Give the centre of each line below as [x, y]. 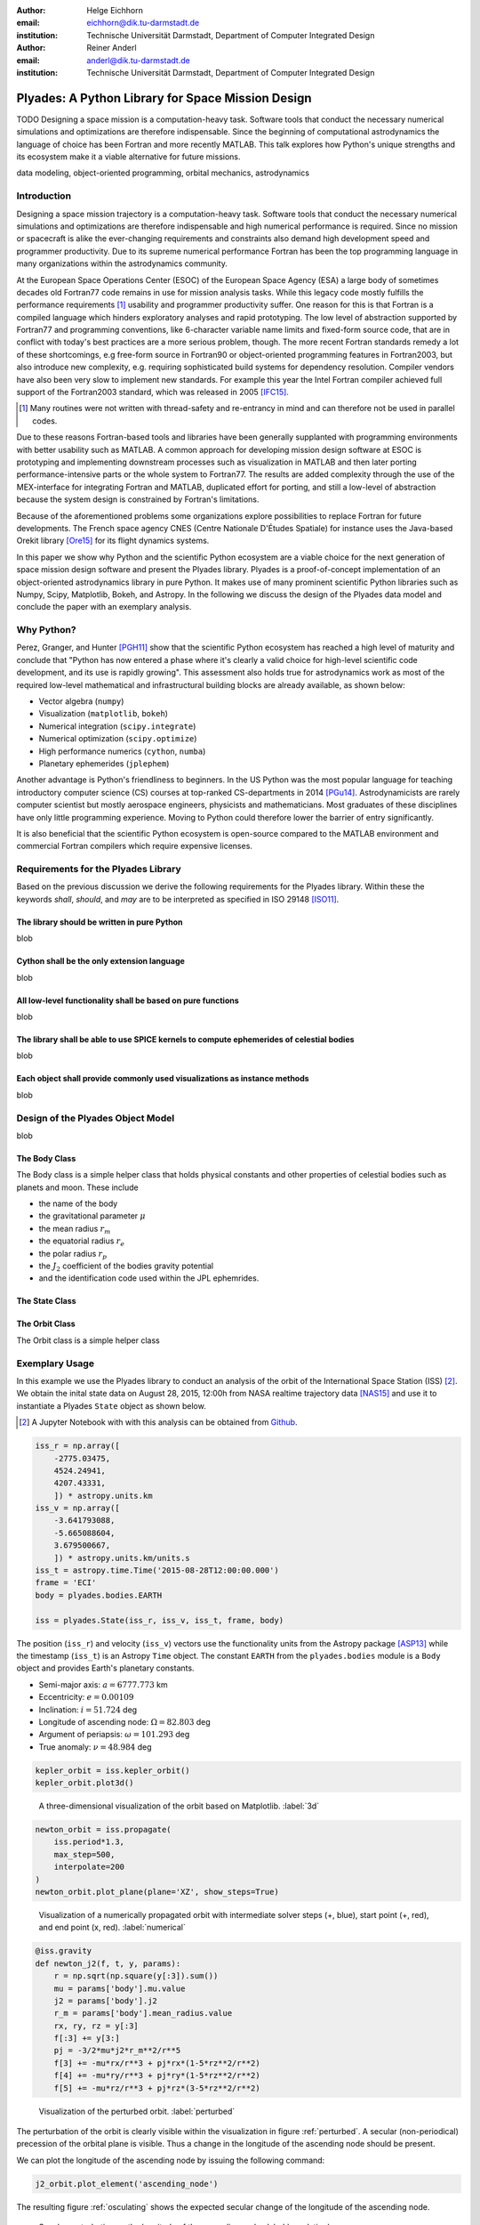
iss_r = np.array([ [77, 1446]
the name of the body [78, 1204]
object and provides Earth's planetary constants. [105, 1668]
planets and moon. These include [77, 1187]
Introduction [44, 196]
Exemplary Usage [56, 1363]
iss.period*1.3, [89, 1842]
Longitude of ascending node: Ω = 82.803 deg [124, 1721]
